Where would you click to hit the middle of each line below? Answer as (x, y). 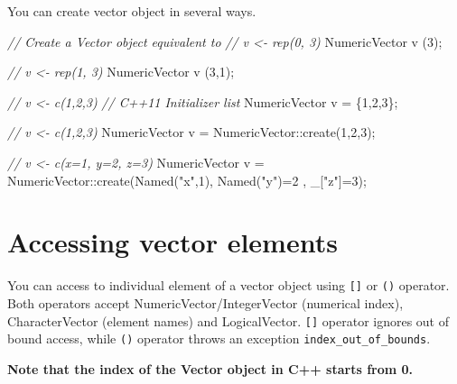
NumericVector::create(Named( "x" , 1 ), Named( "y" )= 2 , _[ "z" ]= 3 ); (187, 180)
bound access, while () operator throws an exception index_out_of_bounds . (219, 338)
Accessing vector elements (173, 242)
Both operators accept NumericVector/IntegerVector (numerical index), (205, 302)
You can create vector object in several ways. (132, 11)
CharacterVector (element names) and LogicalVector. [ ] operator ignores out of (228, 320)
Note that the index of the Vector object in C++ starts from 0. (210, 368)
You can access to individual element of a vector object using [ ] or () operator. (228, 285)
